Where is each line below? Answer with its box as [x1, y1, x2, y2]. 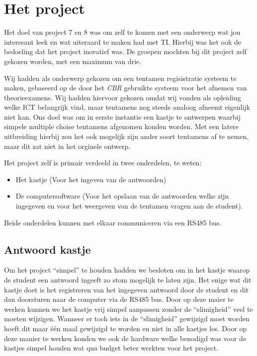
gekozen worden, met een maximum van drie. [4, 56, 142, 66]
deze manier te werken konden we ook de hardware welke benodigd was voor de [4, 333, 247, 343]
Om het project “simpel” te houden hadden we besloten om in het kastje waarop [4, 265, 250, 275]
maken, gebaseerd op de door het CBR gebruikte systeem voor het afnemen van [4, 82, 247, 93]
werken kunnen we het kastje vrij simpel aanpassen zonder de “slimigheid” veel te [4, 303, 253, 314]
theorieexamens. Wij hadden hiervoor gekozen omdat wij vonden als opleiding [4, 92, 241, 102]
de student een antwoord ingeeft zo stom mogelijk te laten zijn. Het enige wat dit [4, 275, 252, 285]
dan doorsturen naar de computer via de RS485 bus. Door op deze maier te [4, 294, 234, 304]
